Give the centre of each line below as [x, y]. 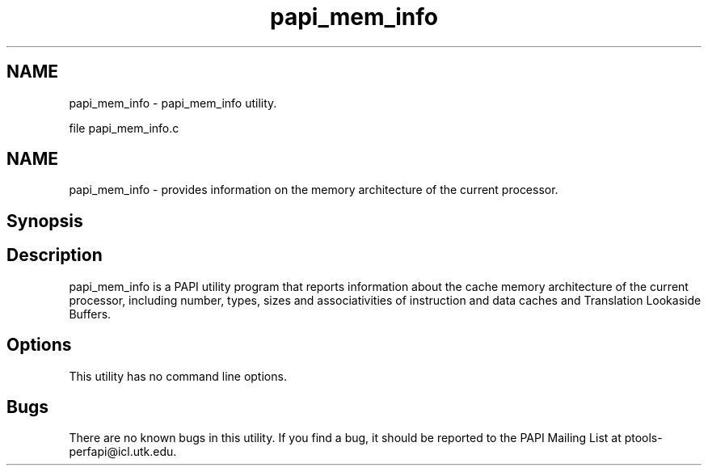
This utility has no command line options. [178, 376]
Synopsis [45, 221]
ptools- [643, 438]
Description [55, 255]
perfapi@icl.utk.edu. [123, 452]
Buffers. [90, 314]
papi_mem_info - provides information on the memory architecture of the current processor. [314, 190]
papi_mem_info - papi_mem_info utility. [173, 103]
